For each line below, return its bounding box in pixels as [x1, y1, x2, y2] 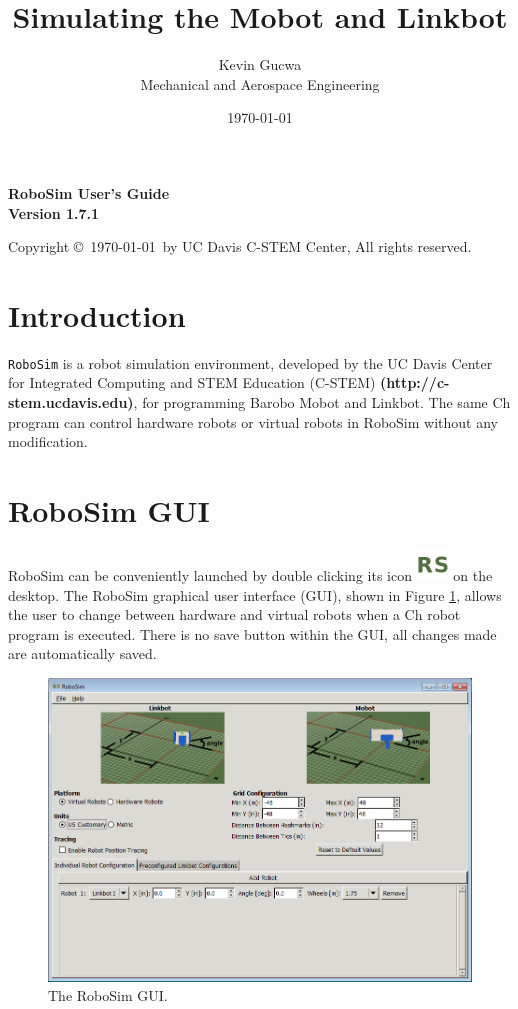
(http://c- [380, 372, 450, 393]
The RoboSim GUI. [48, 985, 168, 1006]
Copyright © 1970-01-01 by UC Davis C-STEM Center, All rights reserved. [8, 236, 472, 257]
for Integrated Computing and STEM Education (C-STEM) [8, 372, 376, 393]
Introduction [8, 294, 186, 335]
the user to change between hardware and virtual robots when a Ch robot [8, 604, 461, 625]
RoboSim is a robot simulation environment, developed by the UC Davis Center [8, 352, 493, 373]
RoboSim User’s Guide [8, 182, 170, 203]
